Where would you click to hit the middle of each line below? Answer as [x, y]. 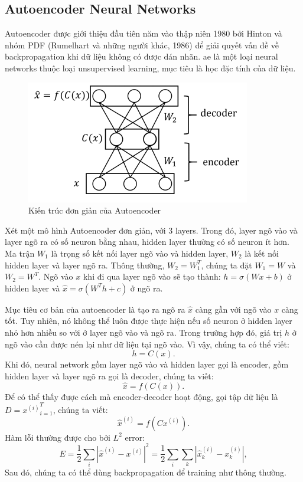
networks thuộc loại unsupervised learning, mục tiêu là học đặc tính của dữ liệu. [150, 68]
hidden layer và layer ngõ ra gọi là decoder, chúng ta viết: [109, 376]
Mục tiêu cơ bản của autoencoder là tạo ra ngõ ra [95, 309]
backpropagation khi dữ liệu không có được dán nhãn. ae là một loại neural [141, 56]
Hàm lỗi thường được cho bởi [58, 437]
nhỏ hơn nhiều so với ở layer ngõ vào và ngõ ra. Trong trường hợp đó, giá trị [144, 332]
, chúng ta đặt [227, 265]
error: [135, 437]
